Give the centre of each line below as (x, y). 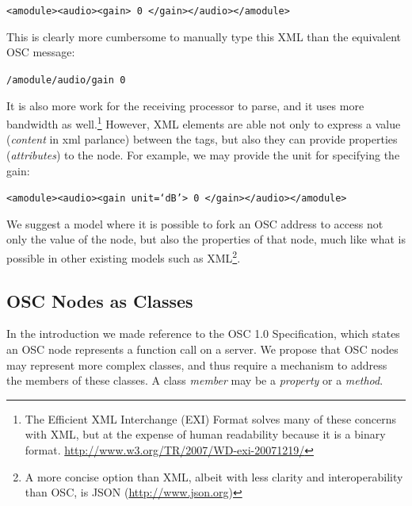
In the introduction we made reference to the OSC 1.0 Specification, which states (203, 333)
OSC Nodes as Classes (100, 300)
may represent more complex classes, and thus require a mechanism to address (197, 364)
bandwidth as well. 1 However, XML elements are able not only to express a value (204, 123)
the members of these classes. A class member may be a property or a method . (195, 380)
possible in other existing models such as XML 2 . (124, 256)
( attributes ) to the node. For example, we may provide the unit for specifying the (203, 154)
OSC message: (41, 52)
